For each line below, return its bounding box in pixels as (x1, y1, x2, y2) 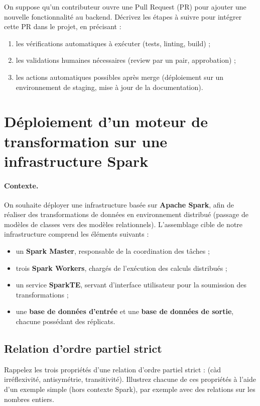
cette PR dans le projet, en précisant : (4, 21, 121, 32)
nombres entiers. (4, 393, 54, 404)
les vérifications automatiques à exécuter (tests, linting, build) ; (16, 38, 211, 48)
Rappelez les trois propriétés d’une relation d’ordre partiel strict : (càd (4, 364, 221, 374)
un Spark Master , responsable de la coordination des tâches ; (16, 246, 210, 256)
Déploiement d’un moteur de (4, 111, 208, 132)
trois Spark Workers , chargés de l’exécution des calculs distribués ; (16, 262, 227, 273)
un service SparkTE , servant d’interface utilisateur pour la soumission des (16, 279, 247, 290)
